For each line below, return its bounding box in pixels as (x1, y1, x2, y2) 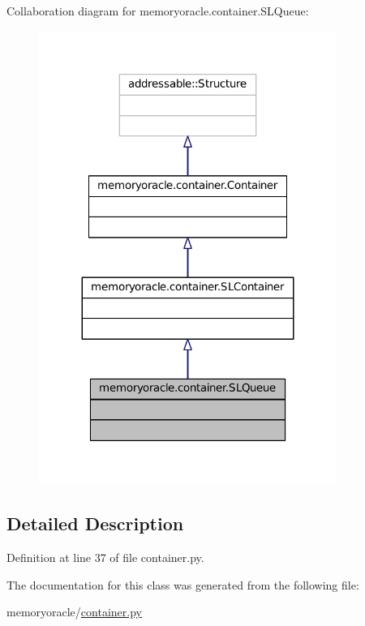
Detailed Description (6, 511, 184, 536)
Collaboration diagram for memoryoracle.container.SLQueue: (6, 2, 309, 19)
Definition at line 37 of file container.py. (6, 549, 204, 566)
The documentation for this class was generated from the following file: (6, 576, 359, 593)
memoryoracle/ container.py (6, 603, 142, 620)
